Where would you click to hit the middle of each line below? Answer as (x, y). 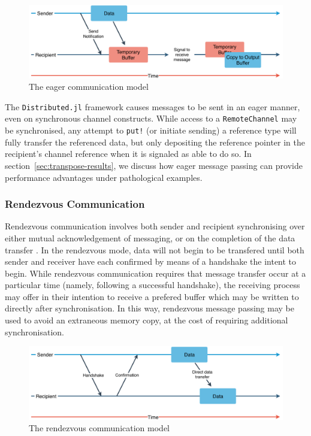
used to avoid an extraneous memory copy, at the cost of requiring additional (147, 320)
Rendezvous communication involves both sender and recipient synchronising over (155, 226)
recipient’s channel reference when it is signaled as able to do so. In (128, 154)
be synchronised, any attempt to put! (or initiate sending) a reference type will (151, 130)
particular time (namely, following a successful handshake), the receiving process (153, 285)
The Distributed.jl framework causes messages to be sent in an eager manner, (153, 106)
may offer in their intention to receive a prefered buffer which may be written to (152, 296)
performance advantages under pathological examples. (104, 177)
